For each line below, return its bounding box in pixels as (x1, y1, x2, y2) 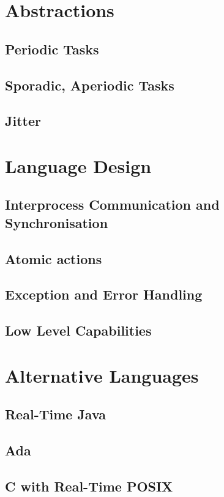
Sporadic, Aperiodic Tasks (5, 75, 174, 94)
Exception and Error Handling (5, 285, 203, 304)
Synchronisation (5, 213, 108, 232)
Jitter (5, 111, 41, 130)
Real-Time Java (5, 405, 106, 424)
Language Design (5, 153, 152, 178)
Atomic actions (5, 249, 102, 268)
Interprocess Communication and (5, 195, 220, 214)
